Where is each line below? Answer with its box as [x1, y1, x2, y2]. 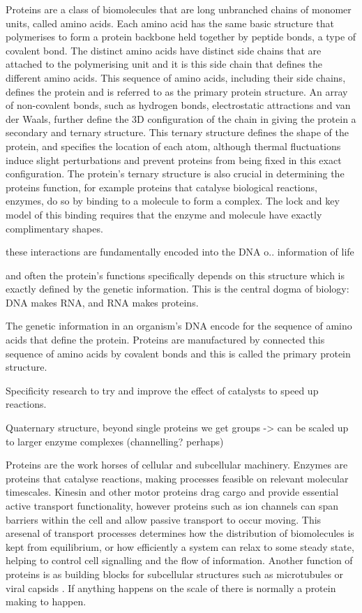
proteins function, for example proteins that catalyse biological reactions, [6, 179, 317, 194]
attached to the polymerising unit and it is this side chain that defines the [6, 57, 322, 71]
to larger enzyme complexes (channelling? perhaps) [6, 434, 224, 448]
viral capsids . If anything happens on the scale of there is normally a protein [6, 580, 336, 595]
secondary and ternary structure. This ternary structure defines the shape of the [6, 125, 349, 140]
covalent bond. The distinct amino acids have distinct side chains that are [6, 43, 322, 57]
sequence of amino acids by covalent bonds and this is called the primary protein [6, 346, 351, 360]
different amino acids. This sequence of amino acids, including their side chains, [6, 70, 346, 84]
